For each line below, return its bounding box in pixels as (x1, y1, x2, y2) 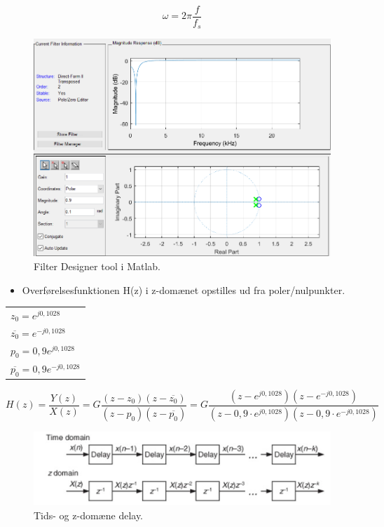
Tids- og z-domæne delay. (34, 507, 144, 522)
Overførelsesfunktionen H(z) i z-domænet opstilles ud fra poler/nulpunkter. (22, 282, 345, 297)
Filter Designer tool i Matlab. (34, 259, 161, 274)
